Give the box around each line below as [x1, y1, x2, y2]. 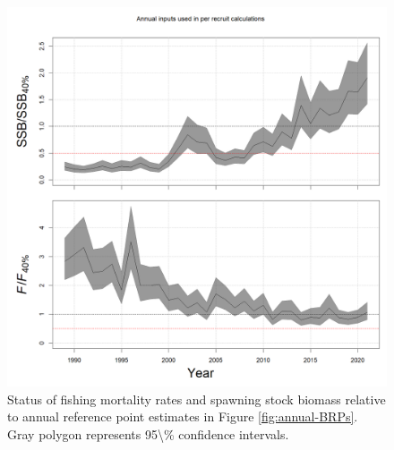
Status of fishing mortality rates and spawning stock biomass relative [7, 389, 386, 408]
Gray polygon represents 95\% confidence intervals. [7, 424, 289, 443]
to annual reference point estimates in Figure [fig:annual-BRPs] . [7, 407, 358, 426]
